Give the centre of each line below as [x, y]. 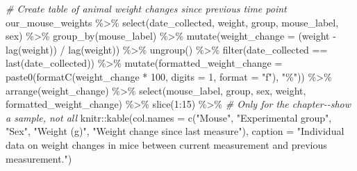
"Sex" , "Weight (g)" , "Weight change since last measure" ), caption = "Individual [175, 131]
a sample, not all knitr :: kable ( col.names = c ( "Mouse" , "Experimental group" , [169, 117]
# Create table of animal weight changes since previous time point [146, 8]
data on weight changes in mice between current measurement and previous [166, 144]
